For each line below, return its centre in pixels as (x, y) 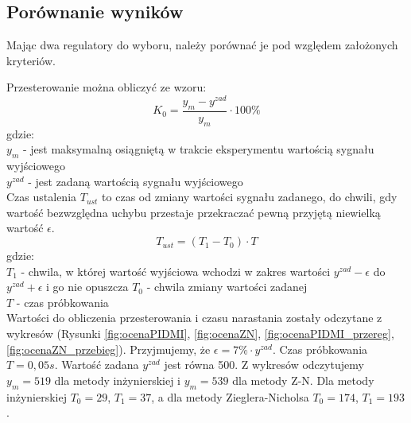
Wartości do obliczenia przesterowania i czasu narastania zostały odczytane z (194, 318)
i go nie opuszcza (87, 287)
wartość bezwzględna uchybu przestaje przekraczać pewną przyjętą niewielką (194, 212)
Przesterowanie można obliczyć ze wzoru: (107, 87)
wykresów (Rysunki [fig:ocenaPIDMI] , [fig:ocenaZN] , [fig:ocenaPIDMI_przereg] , (200, 334)
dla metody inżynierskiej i (117, 380)
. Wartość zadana (97, 365)
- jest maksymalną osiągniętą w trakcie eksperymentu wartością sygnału (198, 149)
